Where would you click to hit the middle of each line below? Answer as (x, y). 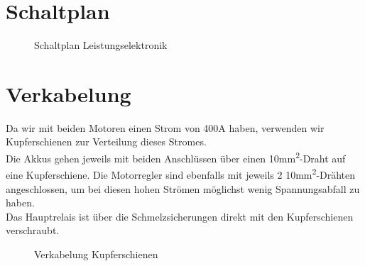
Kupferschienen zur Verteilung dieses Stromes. (106, 142)
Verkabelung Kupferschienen (96, 254)
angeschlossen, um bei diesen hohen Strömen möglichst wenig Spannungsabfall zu (183, 188)
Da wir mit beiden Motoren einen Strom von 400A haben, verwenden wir (165, 127)
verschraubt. (33, 230)
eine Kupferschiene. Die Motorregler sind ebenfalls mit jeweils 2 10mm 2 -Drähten (181, 173)
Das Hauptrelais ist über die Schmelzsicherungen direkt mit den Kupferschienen (180, 216)
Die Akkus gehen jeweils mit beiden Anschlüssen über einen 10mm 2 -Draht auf (176, 157)
